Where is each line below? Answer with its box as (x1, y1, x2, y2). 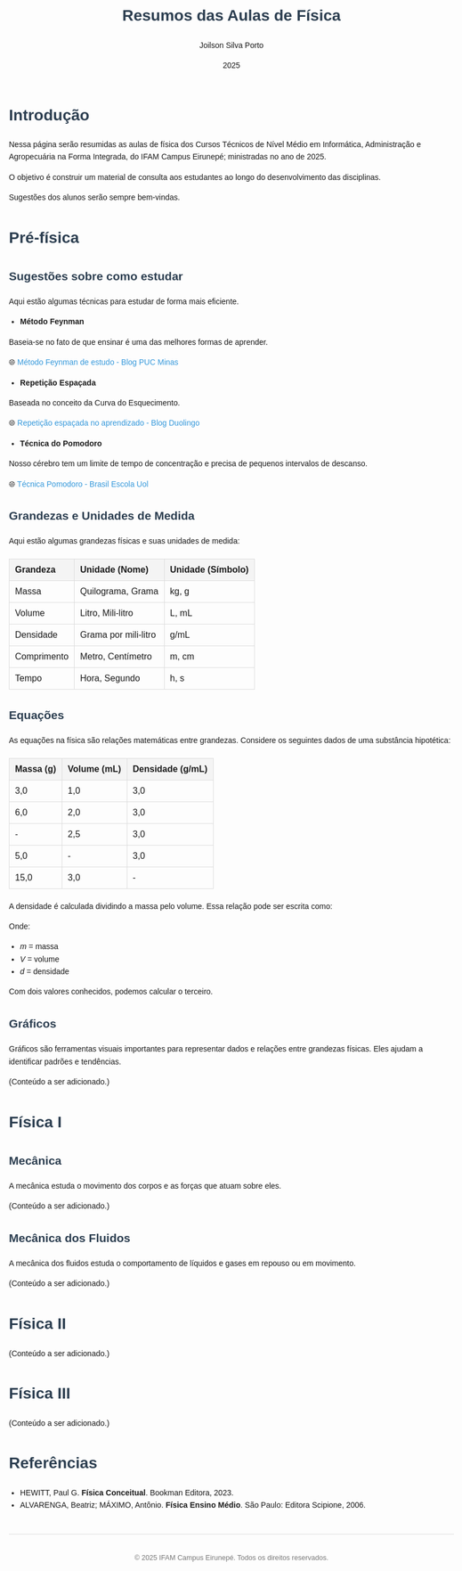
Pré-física (9, 228, 80, 247)
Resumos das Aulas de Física (121, 6, 342, 25)
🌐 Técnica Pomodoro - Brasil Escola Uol (9, 479, 149, 489)
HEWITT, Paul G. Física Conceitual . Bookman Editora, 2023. (20, 1487, 234, 1498)
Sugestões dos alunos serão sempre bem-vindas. (9, 192, 181, 202)
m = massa (20, 942, 59, 952)
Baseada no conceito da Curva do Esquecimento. (9, 397, 181, 407)
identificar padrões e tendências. (9, 1056, 122, 1067)
